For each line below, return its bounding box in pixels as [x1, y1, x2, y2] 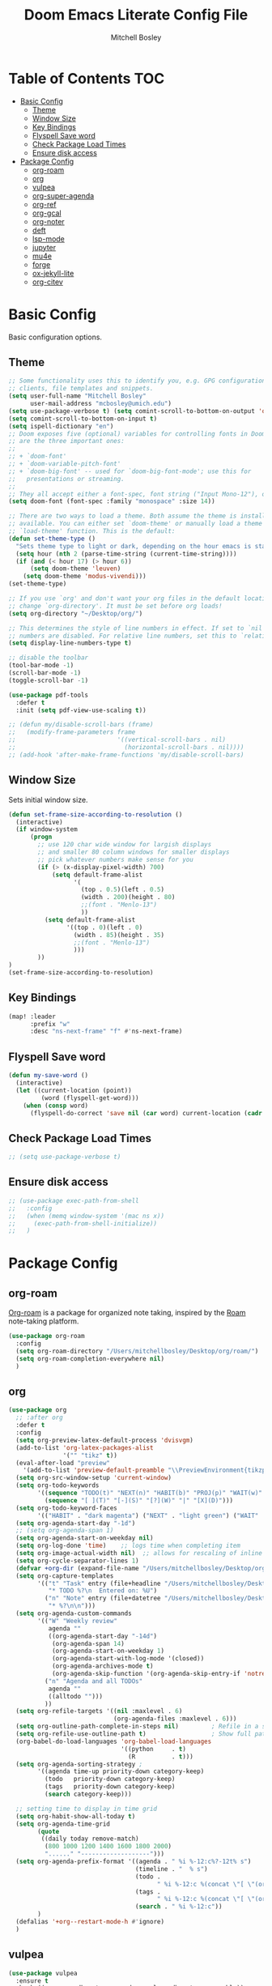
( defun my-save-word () [8, 1072, 89, 1080]
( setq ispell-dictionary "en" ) [8, 422, 114, 430]
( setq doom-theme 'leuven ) [29, 565, 121, 573]
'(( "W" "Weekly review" [37, 1617, 117, 1625]
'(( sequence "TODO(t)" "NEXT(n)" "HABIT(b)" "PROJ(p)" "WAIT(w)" [37, 1489, 263, 1498]
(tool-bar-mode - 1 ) [8, 662, 74, 670]
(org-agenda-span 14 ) [51, 1639, 125, 1647]
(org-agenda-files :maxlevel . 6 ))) [113, 1715, 237, 1723]
